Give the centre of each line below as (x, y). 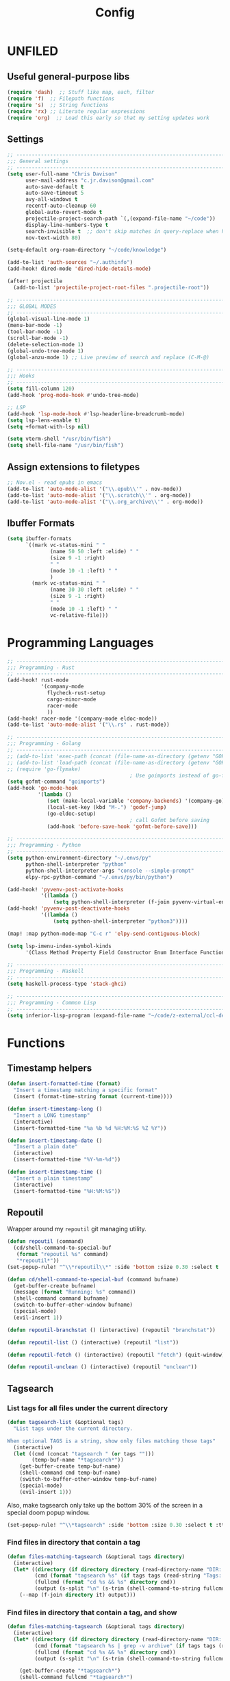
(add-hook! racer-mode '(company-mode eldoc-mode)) (82, 718)
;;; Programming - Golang (44, 744)
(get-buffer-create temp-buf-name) (70, 1466)
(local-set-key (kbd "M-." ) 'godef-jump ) (107, 807)
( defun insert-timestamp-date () (55, 1140)
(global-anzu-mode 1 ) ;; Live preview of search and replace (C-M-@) (108, 357)
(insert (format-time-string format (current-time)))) (93, 1097)
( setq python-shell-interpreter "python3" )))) (120, 921)
